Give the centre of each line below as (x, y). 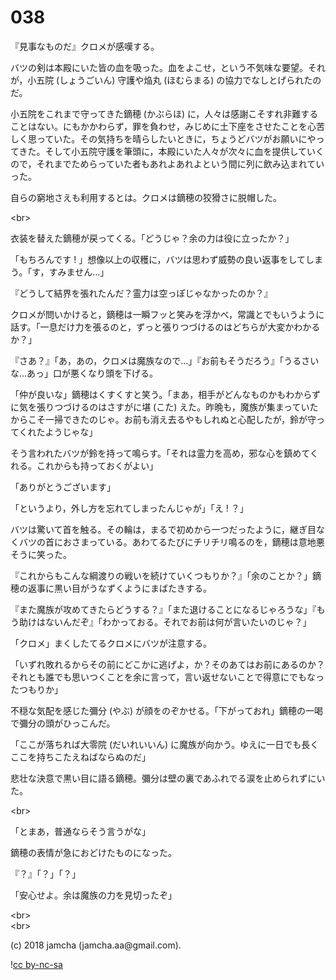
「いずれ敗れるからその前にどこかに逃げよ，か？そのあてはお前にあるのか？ (168, 664)
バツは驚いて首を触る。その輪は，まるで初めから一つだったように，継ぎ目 (163, 529)
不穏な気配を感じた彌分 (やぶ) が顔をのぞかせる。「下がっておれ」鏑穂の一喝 (166, 710)
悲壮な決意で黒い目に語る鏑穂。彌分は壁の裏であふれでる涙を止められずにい (168, 778)
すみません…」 (79, 272)
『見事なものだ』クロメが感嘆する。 (85, 46)
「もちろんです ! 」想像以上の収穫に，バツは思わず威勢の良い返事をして (158, 259)
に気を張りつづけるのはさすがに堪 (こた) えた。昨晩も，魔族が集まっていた (164, 407)
